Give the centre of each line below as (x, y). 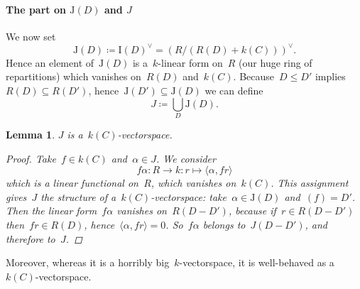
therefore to (31, 238)
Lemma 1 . (31, 134)
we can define (234, 91)
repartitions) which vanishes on (73, 76)
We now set (31, 36)
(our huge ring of (276, 62)
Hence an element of (50, 62)
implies (330, 76)
